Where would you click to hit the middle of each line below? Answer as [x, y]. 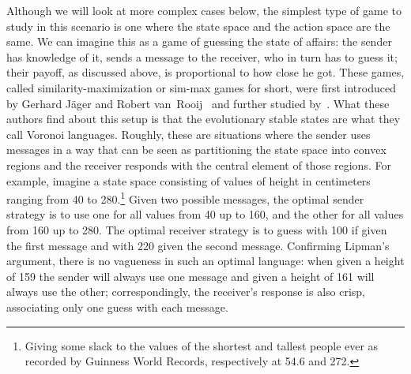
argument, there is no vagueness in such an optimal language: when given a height [205, 261]
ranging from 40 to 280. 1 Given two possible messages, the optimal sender [185, 198]
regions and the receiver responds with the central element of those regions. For [199, 165]
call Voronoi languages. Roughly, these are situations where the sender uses [189, 134]
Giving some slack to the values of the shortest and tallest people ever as [202, 345]
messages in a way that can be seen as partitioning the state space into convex [196, 150]
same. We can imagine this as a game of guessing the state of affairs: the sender [199, 41]
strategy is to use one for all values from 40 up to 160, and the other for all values [205, 214]
